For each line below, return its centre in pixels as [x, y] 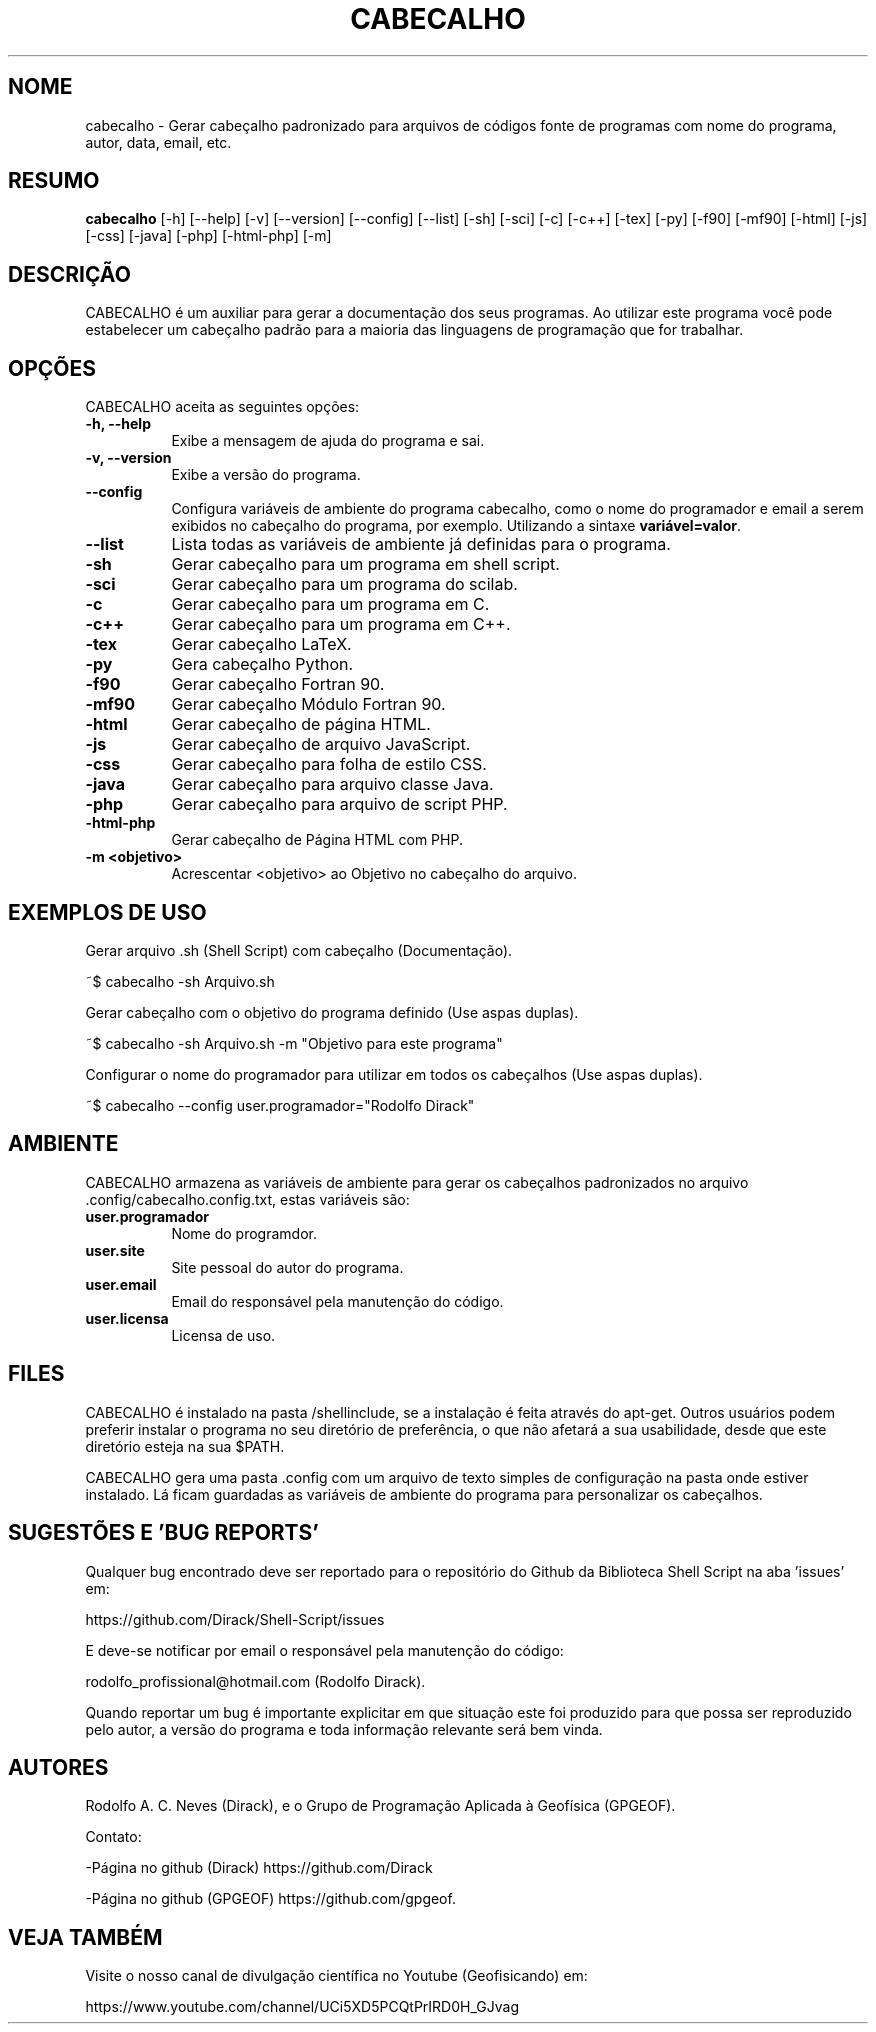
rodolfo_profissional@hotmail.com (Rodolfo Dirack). [255, 1681]
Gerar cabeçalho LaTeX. [261, 644]
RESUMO [54, 181]
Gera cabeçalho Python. [262, 664]
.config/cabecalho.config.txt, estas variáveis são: [247, 1199]
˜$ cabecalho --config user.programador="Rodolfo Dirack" [280, 1105]
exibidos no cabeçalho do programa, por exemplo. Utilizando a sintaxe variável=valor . [456, 526]
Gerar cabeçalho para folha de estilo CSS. [329, 764]
